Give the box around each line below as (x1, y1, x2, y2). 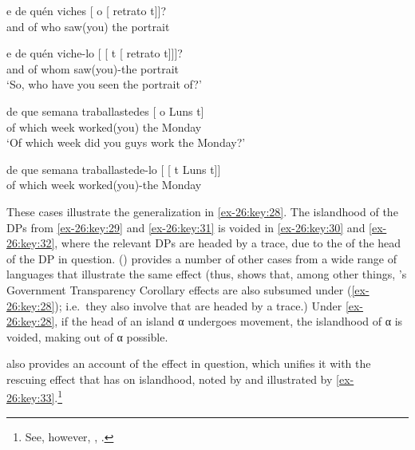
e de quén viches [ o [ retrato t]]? (6, 2, 167, 18)
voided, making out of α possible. (6, 328, 168, 345)
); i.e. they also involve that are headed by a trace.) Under (54, 297, 342, 314)
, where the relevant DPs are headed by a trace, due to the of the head (54, 235, 401, 251)
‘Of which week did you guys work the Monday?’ (6, 134, 246, 151)
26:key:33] (6, 389, 55, 406)
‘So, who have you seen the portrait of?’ (6, 76, 202, 93)
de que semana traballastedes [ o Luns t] (6, 102, 204, 119)
